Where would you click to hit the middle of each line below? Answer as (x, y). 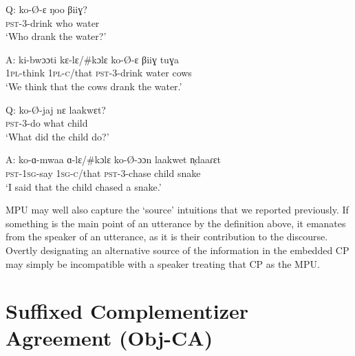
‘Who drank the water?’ (56, 36)
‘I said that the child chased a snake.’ (84, 186)
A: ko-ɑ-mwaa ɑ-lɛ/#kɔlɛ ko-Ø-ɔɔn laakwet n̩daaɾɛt (113, 159)
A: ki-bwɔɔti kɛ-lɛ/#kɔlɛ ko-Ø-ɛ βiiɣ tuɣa (92, 59)
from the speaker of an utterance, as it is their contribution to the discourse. (167, 237)
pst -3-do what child (47, 123)
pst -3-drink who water (53, 22)
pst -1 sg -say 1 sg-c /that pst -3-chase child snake (103, 172)
